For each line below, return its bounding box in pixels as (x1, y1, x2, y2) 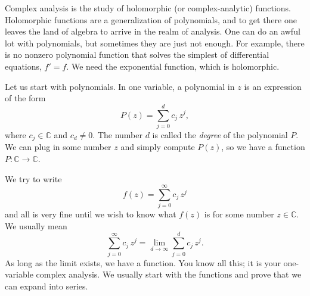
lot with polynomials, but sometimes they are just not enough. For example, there (5, 36, 305, 49)
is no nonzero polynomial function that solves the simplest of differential (5, 48, 269, 61)
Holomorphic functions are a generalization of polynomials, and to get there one (5, 13, 297, 26)
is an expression (244, 80, 302, 92)
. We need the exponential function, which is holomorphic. (66, 60, 280, 72)
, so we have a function (221, 141, 305, 153)
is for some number (204, 208, 274, 220)
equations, (5, 60, 42, 72)
